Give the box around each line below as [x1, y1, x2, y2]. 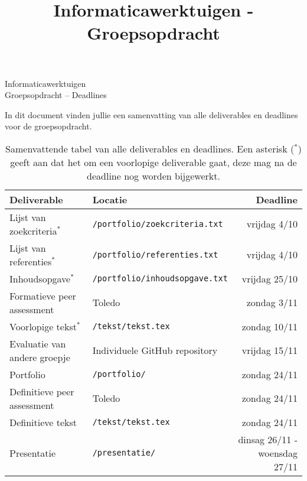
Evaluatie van [9, 336, 66, 350]
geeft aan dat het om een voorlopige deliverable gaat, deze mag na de [10, 155, 297, 169]
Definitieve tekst [9, 415, 77, 429]
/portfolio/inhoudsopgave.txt [92, 274, 228, 284]
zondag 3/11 [246, 295, 298, 310]
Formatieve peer [9, 288, 76, 303]
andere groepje [9, 350, 70, 364]
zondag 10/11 [241, 319, 298, 333]
